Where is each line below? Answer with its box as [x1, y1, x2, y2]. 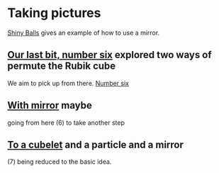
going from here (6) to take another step [7, 118, 125, 127]
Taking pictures [7, 5, 101, 21]
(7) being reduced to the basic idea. [7, 157, 112, 166]
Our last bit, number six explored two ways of [7, 49, 212, 61]
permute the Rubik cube [7, 60, 116, 72]
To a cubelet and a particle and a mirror [7, 138, 184, 150]
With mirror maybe [7, 99, 92, 111]
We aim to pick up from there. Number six [7, 79, 130, 87]
